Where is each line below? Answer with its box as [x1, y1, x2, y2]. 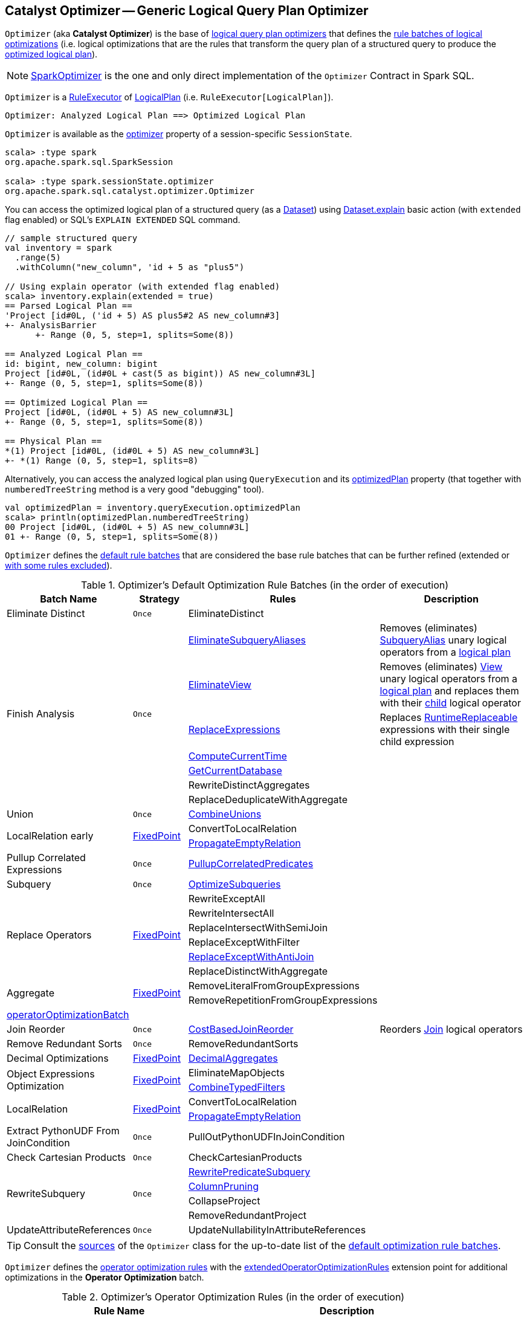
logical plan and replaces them [380, 685, 519, 697]
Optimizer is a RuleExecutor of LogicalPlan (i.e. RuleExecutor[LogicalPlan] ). [5, 92, 334, 103]
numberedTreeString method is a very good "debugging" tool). [5, 484, 264, 495]
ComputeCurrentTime [188, 750, 287, 763]
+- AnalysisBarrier [5, 320, 97, 331]
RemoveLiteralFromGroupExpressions [188, 980, 360, 992]
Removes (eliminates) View [380, 661, 503, 673]
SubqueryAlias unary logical [380, 634, 507, 647]
